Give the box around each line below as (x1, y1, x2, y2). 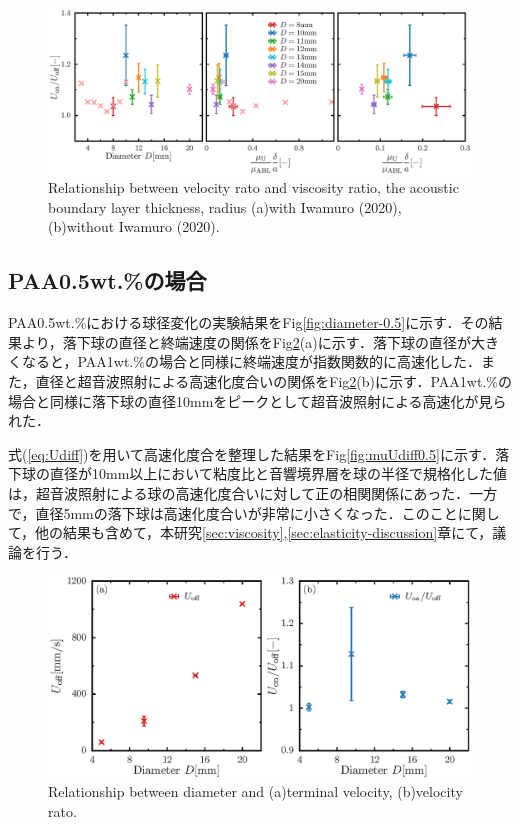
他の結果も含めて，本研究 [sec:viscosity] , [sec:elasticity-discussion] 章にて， (35, 522, 493, 543)
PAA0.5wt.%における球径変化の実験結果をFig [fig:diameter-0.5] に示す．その (8, 312, 489, 333)
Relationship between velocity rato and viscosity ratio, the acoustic (48, 177, 459, 198)
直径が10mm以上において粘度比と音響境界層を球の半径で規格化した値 (49, 463, 507, 484)
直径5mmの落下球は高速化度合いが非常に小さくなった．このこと (35, 502, 458, 523)
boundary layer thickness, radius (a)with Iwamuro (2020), (48, 196, 402, 217)
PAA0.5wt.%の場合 (8, 265, 207, 296)
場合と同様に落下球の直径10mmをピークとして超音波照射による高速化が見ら (8, 390, 507, 411)
